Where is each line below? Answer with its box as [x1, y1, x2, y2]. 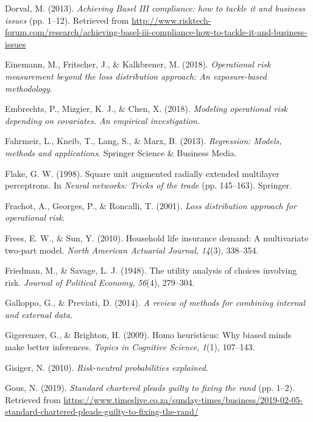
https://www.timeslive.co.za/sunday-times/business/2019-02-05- [63, 393, 303, 406]
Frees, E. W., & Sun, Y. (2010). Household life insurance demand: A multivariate [5, 231, 309, 244]
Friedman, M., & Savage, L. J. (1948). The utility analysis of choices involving [5, 264, 297, 277]
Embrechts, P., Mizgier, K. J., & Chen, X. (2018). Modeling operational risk [5, 102, 287, 115]
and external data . [5, 308, 72, 320]
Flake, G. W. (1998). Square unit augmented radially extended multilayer [5, 167, 280, 179]
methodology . [5, 81, 52, 94]
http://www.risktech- [132, 13, 211, 26]
